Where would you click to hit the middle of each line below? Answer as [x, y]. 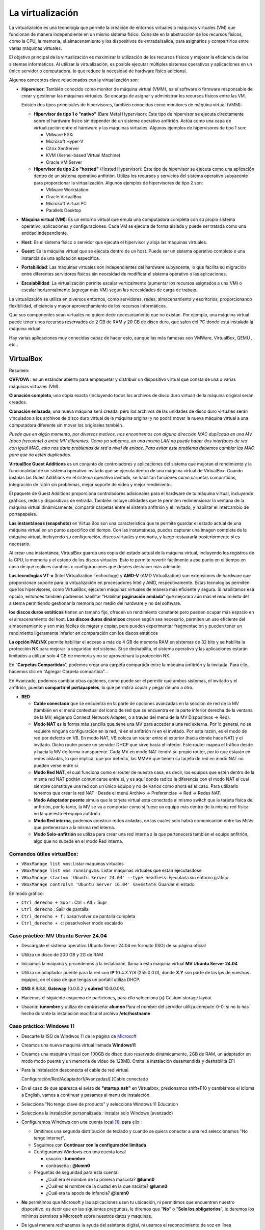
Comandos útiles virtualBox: [44, 854]
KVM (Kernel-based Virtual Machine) [83, 155]
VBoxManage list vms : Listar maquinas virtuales [72, 864]
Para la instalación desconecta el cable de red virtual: [76, 1070]
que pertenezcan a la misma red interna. [74, 828]
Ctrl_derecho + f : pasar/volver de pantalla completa [78, 916]
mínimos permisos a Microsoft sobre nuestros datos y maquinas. [87, 1216]
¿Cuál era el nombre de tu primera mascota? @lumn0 [100, 1179]
